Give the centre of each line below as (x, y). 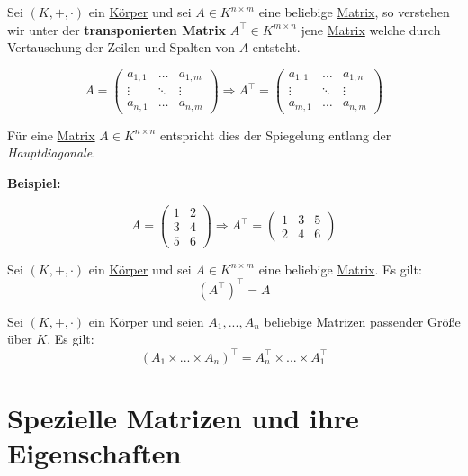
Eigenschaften (94, 452)
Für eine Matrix (51, 135)
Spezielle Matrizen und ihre (183, 417)
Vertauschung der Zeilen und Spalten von (121, 47)
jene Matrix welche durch (371, 29)
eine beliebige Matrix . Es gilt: (340, 269)
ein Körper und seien (146, 321)
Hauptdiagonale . (52, 153)
